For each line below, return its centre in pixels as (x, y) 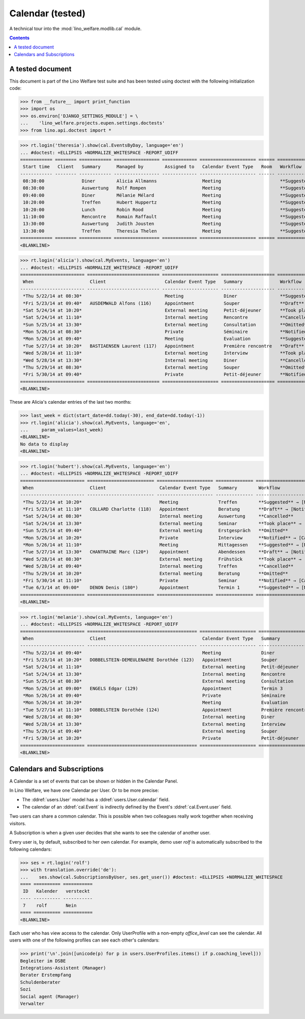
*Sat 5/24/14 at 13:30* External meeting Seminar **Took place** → (162, 523)
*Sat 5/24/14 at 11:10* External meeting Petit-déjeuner (161, 667)
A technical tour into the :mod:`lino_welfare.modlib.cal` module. (75, 29)
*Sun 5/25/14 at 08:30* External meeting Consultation (158, 681)
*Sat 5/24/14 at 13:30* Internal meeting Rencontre (154, 674)
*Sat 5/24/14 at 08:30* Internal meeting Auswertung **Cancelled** (158, 516)
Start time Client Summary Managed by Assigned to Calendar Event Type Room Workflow (162, 167)
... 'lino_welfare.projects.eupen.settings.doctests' (93, 123)
